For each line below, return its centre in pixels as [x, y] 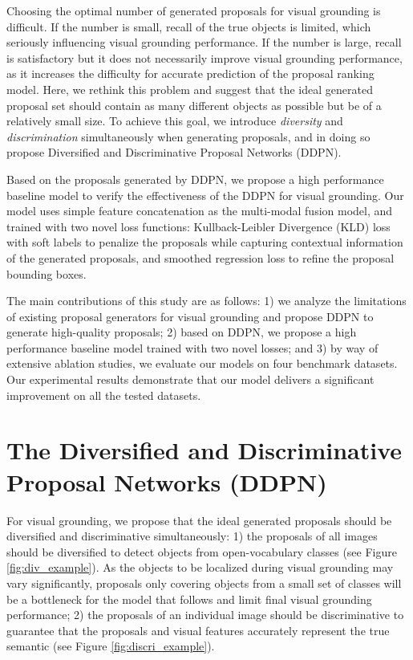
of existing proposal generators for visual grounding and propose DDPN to [190, 316]
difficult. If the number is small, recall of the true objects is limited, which [189, 26]
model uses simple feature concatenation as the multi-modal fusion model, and [200, 211]
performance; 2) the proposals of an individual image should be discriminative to [205, 615]
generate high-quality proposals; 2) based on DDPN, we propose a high [182, 332]
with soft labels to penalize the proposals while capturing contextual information [205, 242]
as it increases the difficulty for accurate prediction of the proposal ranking [190, 73]
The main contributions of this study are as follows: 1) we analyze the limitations [206, 301]
